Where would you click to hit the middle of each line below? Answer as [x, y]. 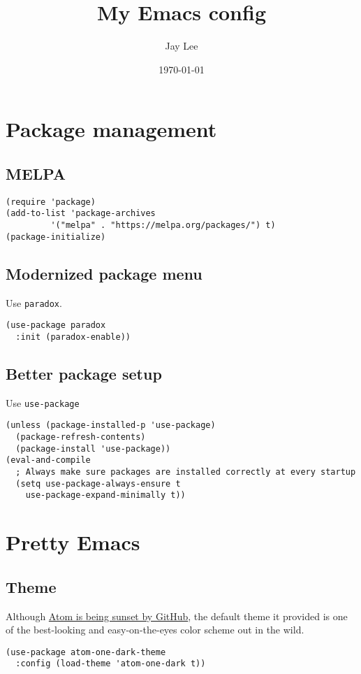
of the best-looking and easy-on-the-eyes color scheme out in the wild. [155, 630]
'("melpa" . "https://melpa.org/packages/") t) [163, 225]
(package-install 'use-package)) [93, 449]
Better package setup [84, 373]
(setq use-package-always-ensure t [98, 483]
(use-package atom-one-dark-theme [86, 652]
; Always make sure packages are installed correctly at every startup [186, 472]
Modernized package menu [104, 273]
